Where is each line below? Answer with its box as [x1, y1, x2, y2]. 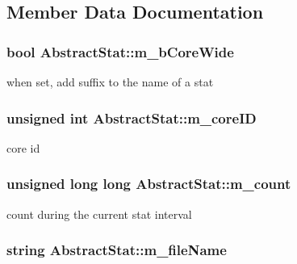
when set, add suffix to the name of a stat [6, 73, 214, 90]
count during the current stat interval [6, 205, 192, 222]
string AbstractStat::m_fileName [6, 240, 227, 260]
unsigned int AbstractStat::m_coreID [6, 107, 257, 128]
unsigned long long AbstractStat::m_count [6, 174, 291, 194]
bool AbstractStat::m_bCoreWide [6, 41, 234, 61]
